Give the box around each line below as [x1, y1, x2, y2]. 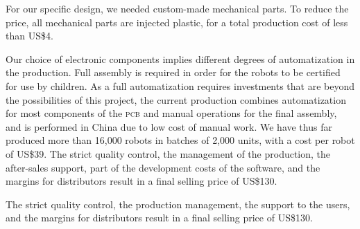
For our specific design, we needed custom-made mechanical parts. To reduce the [6, 1, 349, 15]
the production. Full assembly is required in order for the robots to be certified [6, 65, 341, 80]
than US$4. [6, 28, 53, 43]
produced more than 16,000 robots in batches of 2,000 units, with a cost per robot [6, 133, 355, 147]
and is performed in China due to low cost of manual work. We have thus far [6, 119, 332, 134]
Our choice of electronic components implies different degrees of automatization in [6, 51, 355, 66]
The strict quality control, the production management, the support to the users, [6, 196, 350, 211]
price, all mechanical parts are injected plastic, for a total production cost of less [6, 15, 348, 29]
